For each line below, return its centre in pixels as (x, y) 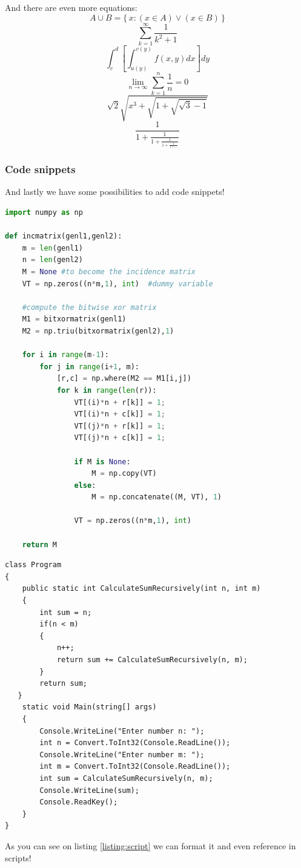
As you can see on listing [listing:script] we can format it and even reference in (150, 845)
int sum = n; (66, 612)
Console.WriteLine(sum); (89, 790)
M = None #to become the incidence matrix (109, 272)
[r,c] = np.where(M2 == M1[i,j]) (124, 379)
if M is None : (102, 462)
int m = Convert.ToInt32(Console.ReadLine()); (135, 767)
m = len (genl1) (52, 248)
